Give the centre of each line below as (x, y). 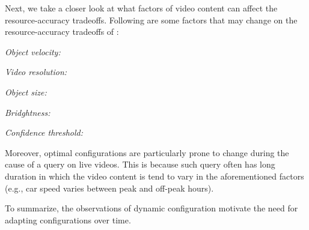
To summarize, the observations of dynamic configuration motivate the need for (151, 208)
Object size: (26, 92)
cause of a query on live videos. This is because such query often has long (140, 164)
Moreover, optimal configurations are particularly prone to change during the (147, 152)
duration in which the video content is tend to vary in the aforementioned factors (154, 176)
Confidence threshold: (44, 132)
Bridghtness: (28, 112)
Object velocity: (33, 51)
